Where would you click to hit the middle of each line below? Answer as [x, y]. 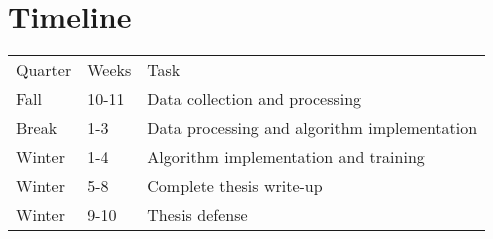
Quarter [44, 70]
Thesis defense [197, 215]
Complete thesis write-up [235, 186]
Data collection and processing [254, 99]
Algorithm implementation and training [286, 157]
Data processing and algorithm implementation [312, 128]
